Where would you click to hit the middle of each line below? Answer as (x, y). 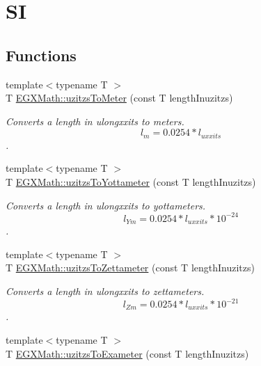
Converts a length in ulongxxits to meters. (95, 121)
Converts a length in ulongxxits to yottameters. (106, 205)
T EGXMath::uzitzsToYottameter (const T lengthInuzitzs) (131, 182)
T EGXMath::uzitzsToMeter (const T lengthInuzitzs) (119, 98)
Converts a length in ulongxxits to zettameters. (105, 291)
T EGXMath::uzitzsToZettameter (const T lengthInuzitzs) (130, 268)
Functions (41, 55)
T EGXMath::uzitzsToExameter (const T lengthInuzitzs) (127, 353)
